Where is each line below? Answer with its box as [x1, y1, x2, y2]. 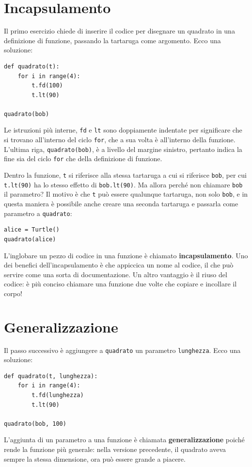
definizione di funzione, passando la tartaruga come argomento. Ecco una [4, 35, 221, 45]
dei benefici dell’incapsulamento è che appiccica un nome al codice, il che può [4, 260, 234, 270]
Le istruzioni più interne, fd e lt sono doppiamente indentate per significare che [4, 125, 242, 135]
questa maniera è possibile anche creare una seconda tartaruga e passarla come [4, 199, 238, 209]
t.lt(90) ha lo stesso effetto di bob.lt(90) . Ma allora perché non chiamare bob [4, 179, 243, 189]
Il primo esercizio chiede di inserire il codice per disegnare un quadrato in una [4, 26, 235, 36]
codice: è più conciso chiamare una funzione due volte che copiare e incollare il [4, 279, 237, 289]
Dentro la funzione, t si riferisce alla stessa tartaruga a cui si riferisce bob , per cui [4, 170, 247, 180]
